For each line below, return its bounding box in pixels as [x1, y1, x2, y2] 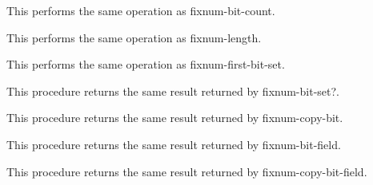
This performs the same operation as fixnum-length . [6, 29, 262, 45]
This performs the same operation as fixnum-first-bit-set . [6, 56, 285, 73]
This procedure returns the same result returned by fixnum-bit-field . [6, 136, 341, 152]
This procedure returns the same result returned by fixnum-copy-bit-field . [6, 163, 367, 179]
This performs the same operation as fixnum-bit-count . [6, 2, 275, 18]
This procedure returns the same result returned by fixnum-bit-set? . [6, 82, 340, 99]
